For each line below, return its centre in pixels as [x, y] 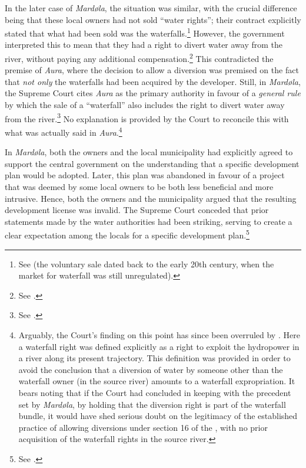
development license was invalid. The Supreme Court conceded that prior [137, 210]
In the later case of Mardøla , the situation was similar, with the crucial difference [151, 8]
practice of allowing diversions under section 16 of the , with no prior [143, 427]
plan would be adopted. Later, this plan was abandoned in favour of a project [145, 175]
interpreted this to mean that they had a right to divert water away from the [144, 45]
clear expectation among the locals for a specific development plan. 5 [127, 234]
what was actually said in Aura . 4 [64, 131]
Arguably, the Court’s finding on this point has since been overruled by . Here [159, 334]
